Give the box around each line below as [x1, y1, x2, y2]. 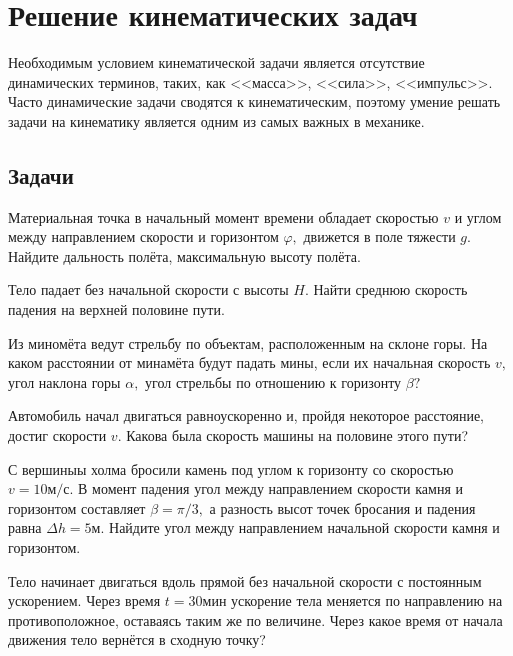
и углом [454, 206, 502, 227]
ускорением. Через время [8, 590, 161, 611]
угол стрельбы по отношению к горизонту [145, 371, 402, 392]
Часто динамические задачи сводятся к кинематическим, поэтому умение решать [8, 91, 501, 112]
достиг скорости [8, 425, 107, 446]
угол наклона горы [8, 371, 121, 392]
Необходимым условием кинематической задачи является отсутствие [8, 52, 425, 73]
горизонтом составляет [8, 497, 146, 518]
